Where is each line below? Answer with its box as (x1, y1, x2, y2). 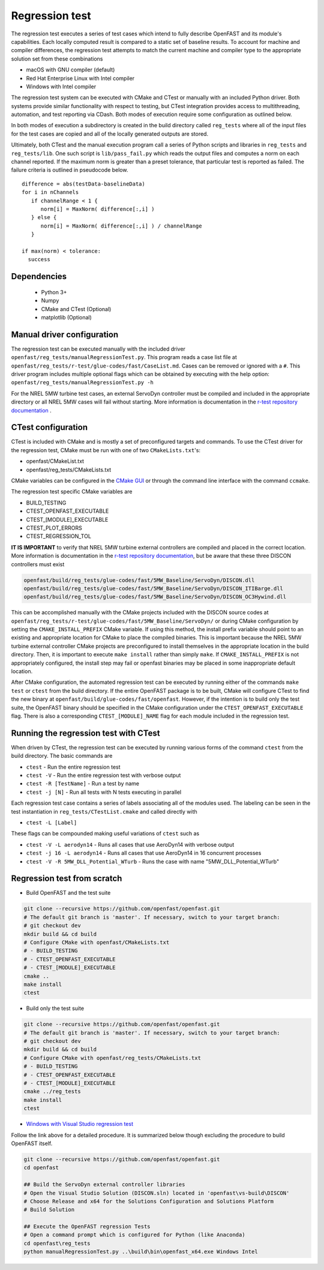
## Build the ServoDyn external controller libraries (23, 1181, 185, 1188)
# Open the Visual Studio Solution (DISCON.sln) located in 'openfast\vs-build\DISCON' (23, 1190, 290, 1196)
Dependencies (11, 271, 67, 282)
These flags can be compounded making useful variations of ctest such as (11, 830, 200, 837)
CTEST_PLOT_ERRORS (26, 524, 82, 531)
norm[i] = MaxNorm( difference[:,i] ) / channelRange (40, 222, 202, 229)
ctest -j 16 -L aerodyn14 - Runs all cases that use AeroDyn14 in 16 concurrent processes (26, 850, 262, 857)
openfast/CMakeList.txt (26, 458, 84, 465)
